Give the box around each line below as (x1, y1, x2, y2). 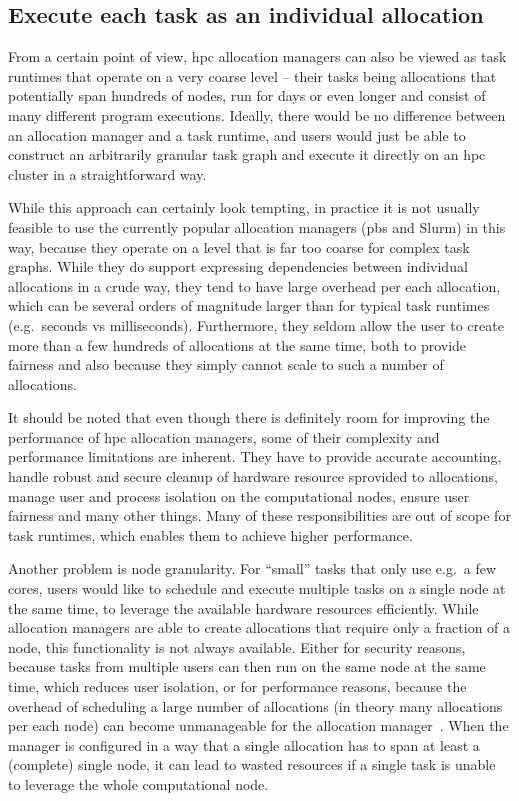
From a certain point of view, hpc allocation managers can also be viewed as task (8, 46, 507, 67)
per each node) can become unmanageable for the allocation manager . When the (8, 715, 509, 736)
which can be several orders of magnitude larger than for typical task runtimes (8, 295, 490, 316)
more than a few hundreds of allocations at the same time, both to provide (8, 334, 467, 355)
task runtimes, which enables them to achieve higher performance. (8, 524, 413, 545)
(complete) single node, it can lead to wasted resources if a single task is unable (8, 754, 496, 775)
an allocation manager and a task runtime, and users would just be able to (8, 124, 466, 145)
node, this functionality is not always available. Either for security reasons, (8, 636, 466, 657)
